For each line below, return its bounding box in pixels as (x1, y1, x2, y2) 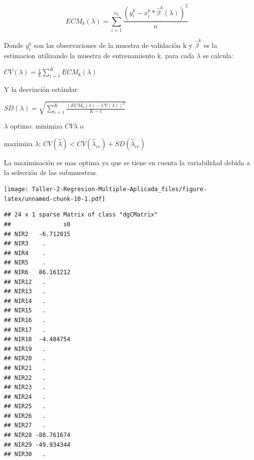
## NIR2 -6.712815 (4, 230, 71, 238)
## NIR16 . (4, 316, 46, 324)
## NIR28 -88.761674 (4, 432, 71, 439)
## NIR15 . (4, 307, 46, 314)
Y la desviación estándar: (4, 84, 80, 94)
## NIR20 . (4, 355, 46, 362)
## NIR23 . (4, 384, 46, 391)
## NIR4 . (4, 249, 46, 257)
